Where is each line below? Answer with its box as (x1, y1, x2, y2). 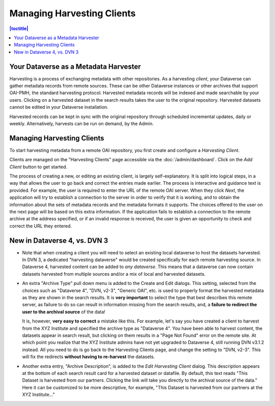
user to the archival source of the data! (22, 308, 105, 315)
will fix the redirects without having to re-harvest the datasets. (22, 354, 155, 360)
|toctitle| (9, 25, 29, 32)
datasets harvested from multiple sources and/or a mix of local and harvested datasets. (22, 271, 206, 277)
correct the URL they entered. (9, 223, 72, 229)
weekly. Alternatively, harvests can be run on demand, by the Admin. (9, 120, 154, 127)
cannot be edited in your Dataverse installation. (9, 104, 109, 110)
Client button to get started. (9, 163, 68, 170)
